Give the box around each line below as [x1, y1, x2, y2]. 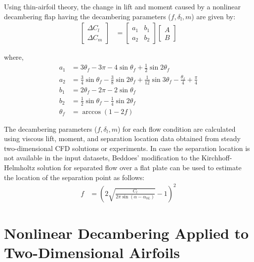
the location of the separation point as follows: [4, 172, 145, 182]
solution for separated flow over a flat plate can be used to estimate [37, 162, 242, 173]
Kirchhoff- [201, 152, 232, 163]
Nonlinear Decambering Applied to [4, 223, 249, 243]
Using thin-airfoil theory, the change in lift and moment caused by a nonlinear [4, 1, 241, 11]
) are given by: [191, 11, 236, 21]
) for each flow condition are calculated [117, 123, 236, 134]
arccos [82, 108, 101, 115]
